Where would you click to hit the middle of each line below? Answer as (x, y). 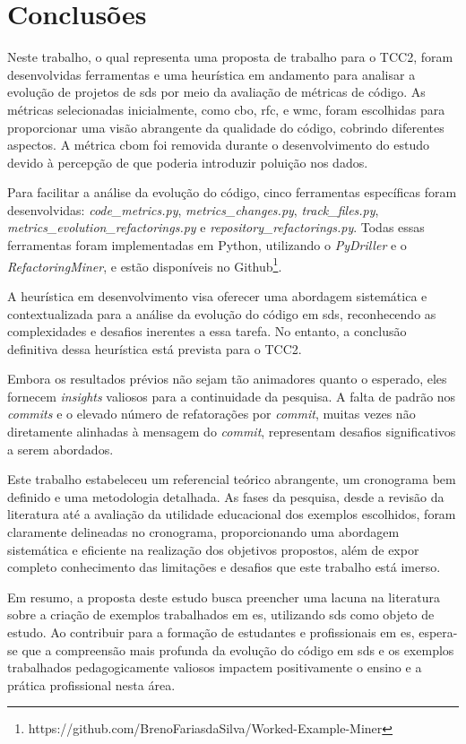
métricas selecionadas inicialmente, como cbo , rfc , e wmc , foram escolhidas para (226, 109)
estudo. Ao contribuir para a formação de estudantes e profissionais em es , (211, 632)
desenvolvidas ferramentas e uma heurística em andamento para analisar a (211, 74)
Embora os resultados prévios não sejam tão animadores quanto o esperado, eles (227, 379)
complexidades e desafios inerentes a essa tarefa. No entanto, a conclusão (207, 331)
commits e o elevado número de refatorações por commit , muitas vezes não (211, 414)
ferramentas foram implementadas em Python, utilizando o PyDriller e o (207, 245)
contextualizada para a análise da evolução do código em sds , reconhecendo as (222, 313)
